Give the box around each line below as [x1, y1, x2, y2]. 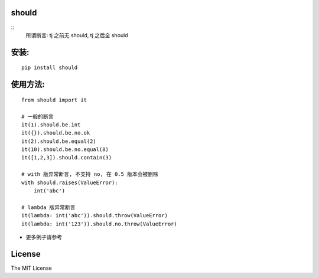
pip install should [21, 64, 78, 71]
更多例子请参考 [25, 233, 62, 240]
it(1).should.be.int [21, 121, 81, 128]
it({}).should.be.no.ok [21, 130, 90, 136]
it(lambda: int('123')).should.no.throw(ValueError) [21, 220, 177, 227]
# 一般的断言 [21, 113, 54, 120]
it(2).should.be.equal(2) [21, 138, 97, 145]
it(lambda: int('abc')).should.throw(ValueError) [21, 212, 168, 219]
